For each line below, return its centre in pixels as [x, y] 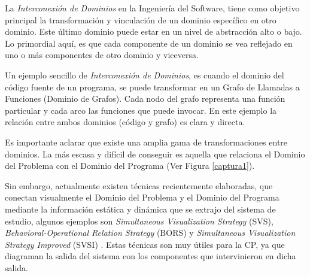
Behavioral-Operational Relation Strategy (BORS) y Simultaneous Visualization [150, 233]
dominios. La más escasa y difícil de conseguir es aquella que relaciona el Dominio [155, 154]
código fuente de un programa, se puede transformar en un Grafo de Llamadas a [152, 87]
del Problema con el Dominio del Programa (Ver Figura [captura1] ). [130, 166]
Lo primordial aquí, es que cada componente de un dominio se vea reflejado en [149, 43]
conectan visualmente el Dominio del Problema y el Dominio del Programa [142, 197]
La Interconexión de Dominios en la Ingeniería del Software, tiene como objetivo [152, 8]
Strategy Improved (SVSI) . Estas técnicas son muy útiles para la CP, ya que [145, 244]
